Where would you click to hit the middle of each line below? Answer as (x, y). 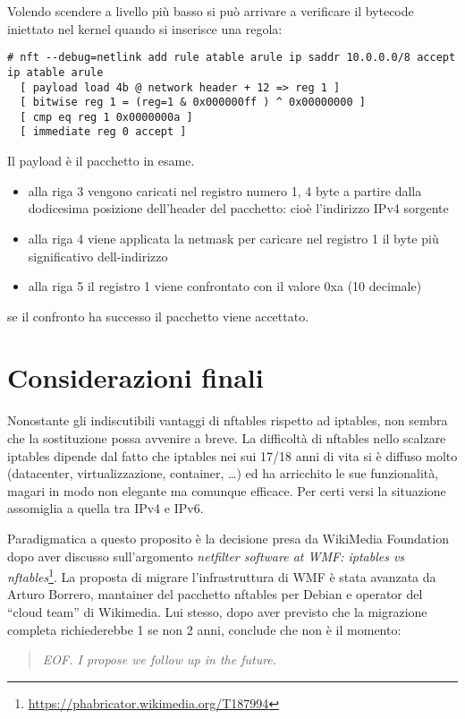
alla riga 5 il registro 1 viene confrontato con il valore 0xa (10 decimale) (225, 286)
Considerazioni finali (135, 377)
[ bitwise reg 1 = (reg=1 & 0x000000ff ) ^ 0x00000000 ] (193, 103)
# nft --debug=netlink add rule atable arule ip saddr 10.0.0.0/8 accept (232, 58)
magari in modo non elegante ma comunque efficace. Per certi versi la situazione (227, 490)
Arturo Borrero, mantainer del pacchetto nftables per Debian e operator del (215, 594)
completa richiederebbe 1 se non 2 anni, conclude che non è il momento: (204, 629)
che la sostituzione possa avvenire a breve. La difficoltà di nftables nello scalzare (227, 438)
